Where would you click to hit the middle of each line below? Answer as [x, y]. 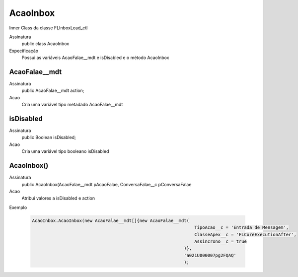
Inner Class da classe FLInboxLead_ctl [48, 28]
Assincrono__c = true [221, 241]
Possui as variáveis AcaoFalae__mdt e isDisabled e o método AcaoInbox [95, 58]
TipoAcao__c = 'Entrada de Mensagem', [242, 228]
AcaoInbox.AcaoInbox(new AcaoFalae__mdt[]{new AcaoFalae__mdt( [111, 220]
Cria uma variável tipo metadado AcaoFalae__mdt [72, 105]
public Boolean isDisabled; [49, 138]
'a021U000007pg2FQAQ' [210, 255]
